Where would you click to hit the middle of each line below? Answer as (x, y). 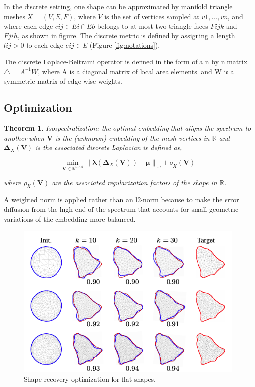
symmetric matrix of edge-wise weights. (63, 81)
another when (24, 137)
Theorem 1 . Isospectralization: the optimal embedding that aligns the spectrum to (127, 128)
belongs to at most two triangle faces (153, 26)
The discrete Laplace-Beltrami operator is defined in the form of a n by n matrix (126, 61)
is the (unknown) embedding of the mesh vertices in (132, 137)
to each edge (45, 45)
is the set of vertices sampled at (152, 16)
